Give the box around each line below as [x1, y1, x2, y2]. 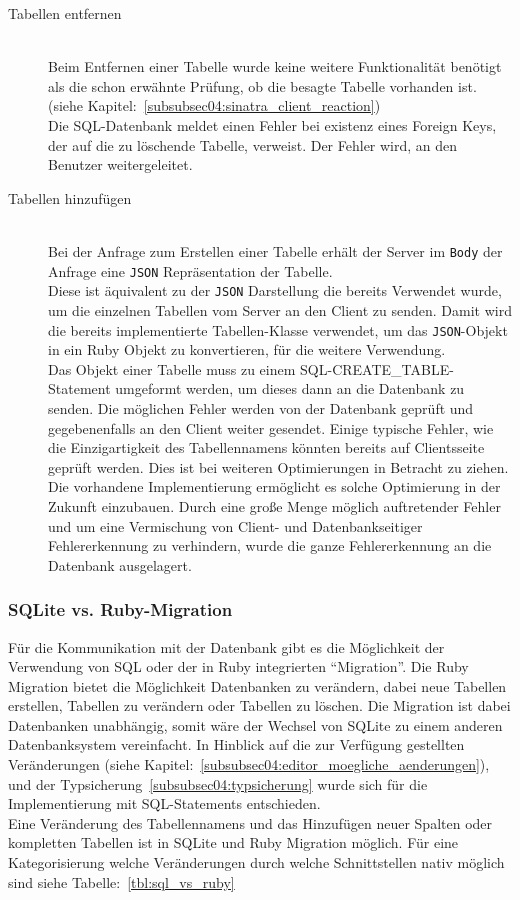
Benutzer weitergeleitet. [48, 154, 193, 175]
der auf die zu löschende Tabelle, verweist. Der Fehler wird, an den [48, 134, 458, 155]
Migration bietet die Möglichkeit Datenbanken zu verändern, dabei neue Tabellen [8, 675, 507, 696]
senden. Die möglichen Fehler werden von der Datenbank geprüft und [48, 397, 474, 418]
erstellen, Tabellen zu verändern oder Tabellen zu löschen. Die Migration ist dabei [8, 695, 511, 716]
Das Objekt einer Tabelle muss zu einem [48, 358, 296, 379]
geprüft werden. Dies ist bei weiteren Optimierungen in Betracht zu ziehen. [48, 456, 509, 477]
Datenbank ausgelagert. [48, 554, 192, 575]
